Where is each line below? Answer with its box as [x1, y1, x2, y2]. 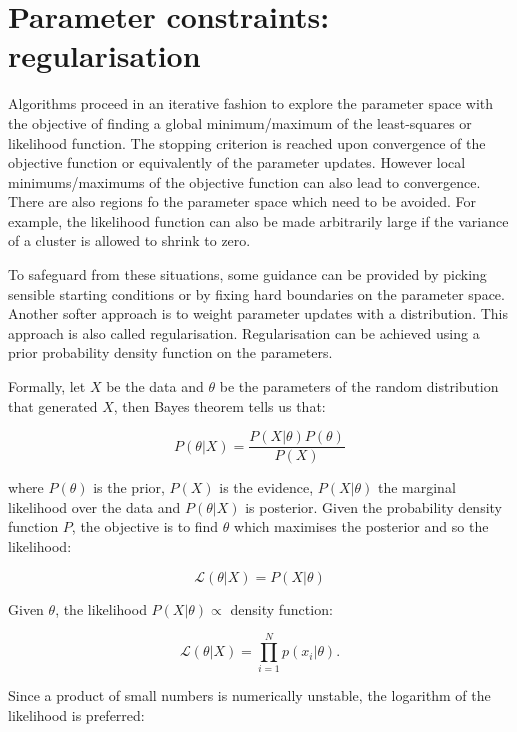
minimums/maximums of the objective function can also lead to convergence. [8, 171, 481, 192]
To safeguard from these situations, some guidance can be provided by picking [8, 264, 487, 285]
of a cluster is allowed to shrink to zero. [8, 230, 251, 251]
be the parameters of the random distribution [219, 376, 499, 397]
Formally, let [8, 376, 86, 397]
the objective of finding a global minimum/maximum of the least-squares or [8, 112, 472, 133]
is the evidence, [219, 477, 314, 498]
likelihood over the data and [8, 496, 181, 517]
